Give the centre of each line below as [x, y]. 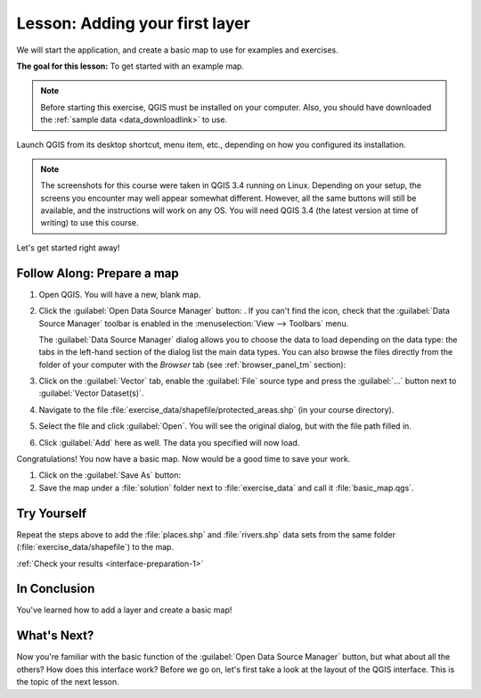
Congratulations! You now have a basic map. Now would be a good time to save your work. [183, 459]
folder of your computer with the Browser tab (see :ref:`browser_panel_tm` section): [192, 365]
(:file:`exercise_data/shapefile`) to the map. [95, 547]
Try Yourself [52, 513]
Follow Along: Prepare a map [98, 273]
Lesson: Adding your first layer [134, 23]
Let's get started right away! [68, 247]
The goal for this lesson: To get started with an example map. [130, 66]
